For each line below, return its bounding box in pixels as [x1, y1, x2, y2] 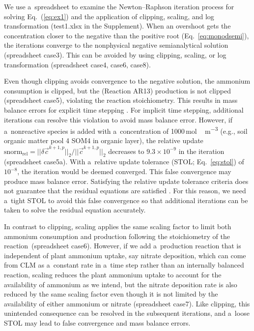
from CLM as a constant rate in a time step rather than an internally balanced [4, 260, 244, 270]
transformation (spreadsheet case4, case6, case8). [4, 59, 151, 69]
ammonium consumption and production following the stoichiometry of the [4, 231, 230, 241]
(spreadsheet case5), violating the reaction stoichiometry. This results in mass [4, 95, 238, 105]
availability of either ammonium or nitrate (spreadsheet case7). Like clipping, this [4, 298, 250, 308]
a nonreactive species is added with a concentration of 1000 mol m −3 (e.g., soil [4, 124, 248, 136]
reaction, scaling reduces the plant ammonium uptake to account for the [4, 270, 222, 280]
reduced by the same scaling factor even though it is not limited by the [4, 289, 218, 299]
